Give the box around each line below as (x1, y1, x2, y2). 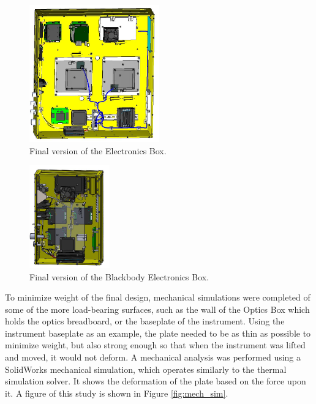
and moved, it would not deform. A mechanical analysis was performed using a (5, 351, 301, 364)
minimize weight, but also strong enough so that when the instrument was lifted (5, 339, 306, 351)
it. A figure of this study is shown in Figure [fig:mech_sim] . (5, 386, 228, 399)
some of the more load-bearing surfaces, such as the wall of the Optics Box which (5, 302, 310, 315)
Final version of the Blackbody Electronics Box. (29, 270, 209, 283)
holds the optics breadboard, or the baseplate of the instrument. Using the (5, 315, 285, 327)
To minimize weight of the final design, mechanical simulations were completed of (5, 291, 310, 304)
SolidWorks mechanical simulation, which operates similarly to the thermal (5, 362, 287, 375)
